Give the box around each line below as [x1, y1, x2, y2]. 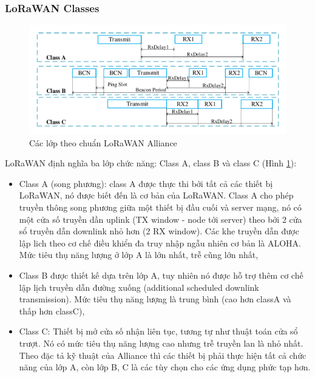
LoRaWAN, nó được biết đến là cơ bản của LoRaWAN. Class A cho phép [19, 189, 294, 202]
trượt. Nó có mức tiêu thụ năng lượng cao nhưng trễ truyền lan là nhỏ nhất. [19, 337, 303, 349]
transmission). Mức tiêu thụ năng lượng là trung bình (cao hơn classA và [19, 293, 291, 305]
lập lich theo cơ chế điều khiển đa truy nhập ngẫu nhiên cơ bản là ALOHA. [19, 236, 302, 249]
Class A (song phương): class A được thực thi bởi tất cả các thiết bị [19, 177, 273, 189]
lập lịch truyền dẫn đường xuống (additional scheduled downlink [19, 280, 259, 293]
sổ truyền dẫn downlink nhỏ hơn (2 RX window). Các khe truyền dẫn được [19, 225, 299, 237]
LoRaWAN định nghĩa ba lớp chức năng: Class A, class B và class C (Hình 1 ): [5, 157, 297, 169]
